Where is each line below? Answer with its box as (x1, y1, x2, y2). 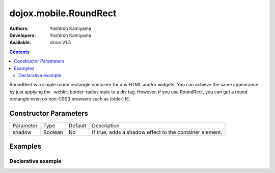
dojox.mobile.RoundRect (9, 8, 117, 19)
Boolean (43, 128, 63, 135)
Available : (9, 40, 32, 46)
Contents (9, 49, 30, 55)
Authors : (9, 25, 29, 31)
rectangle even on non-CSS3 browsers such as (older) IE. (9, 96, 131, 102)
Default (69, 122, 87, 129)
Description (92, 122, 120, 129)
